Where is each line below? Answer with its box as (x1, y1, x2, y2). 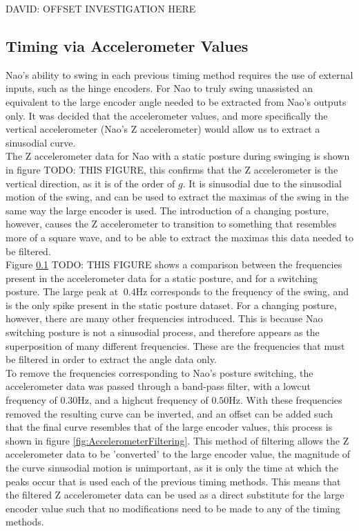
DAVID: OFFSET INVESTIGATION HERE (6, 1, 196, 15)
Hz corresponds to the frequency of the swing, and (135, 284, 349, 299)
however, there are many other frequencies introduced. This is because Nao (6, 311, 323, 326)
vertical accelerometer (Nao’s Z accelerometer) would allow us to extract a (6, 122, 320, 136)
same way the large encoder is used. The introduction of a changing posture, (6, 203, 329, 217)
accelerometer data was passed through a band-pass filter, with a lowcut (6, 379, 311, 393)
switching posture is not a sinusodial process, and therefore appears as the (6, 325, 320, 339)
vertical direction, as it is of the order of (6, 176, 175, 190)
